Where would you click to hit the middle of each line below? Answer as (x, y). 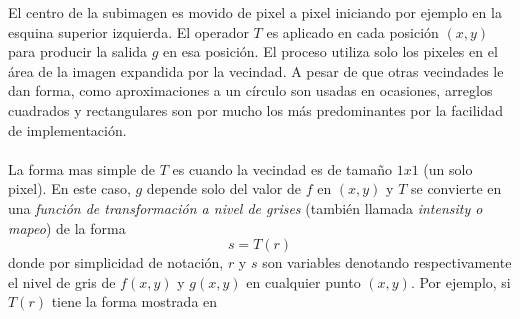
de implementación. (67, 129)
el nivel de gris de (62, 281)
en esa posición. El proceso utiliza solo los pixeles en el (330, 51)
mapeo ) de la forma (67, 227)
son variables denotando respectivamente (387, 262)
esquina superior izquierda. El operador (128, 31)
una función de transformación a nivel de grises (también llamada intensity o (245, 207)
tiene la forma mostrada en (134, 301)
